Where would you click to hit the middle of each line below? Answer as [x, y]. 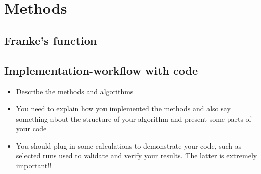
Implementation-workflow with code [101, 70]
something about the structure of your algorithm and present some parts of [134, 118]
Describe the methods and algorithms [75, 91]
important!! [34, 165]
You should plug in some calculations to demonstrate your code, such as [129, 145]
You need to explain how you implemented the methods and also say [123, 108]
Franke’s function [51, 40]
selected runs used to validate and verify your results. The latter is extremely [137, 155]
